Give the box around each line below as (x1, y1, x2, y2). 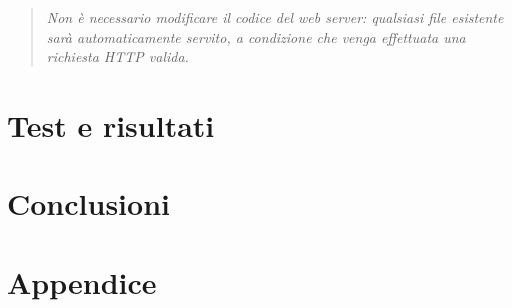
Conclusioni (7, 183, 170, 224)
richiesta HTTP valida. (46, 46, 189, 67)
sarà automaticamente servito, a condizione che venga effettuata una (46, 26, 466, 47)
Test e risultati (7, 104, 215, 145)
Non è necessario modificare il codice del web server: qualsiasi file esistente (46, 7, 504, 27)
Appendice (7, 261, 157, 302)
